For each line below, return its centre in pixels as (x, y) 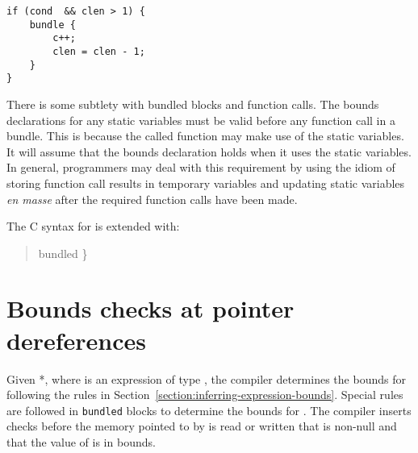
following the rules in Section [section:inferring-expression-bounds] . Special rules (205, 395)
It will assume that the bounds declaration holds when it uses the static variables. (209, 151)
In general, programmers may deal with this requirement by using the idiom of (201, 167)
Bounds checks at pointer (150, 308)
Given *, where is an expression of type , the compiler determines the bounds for (206, 378)
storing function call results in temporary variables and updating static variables (206, 183)
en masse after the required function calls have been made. (152, 199)
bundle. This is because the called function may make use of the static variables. (205, 136)
